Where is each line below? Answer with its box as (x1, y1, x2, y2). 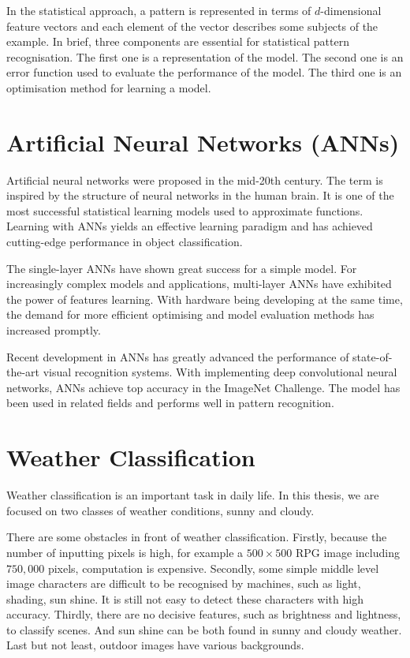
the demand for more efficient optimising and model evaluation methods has (6, 306, 375, 323)
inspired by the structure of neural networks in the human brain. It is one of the (6, 187, 394, 204)
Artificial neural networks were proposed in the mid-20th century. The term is (6, 171, 383, 188)
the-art (6, 364, 40, 380)
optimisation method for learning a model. (6, 79, 211, 95)
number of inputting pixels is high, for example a (6, 544, 244, 560)
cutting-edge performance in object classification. (6, 234, 243, 250)
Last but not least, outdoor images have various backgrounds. (6, 637, 304, 653)
